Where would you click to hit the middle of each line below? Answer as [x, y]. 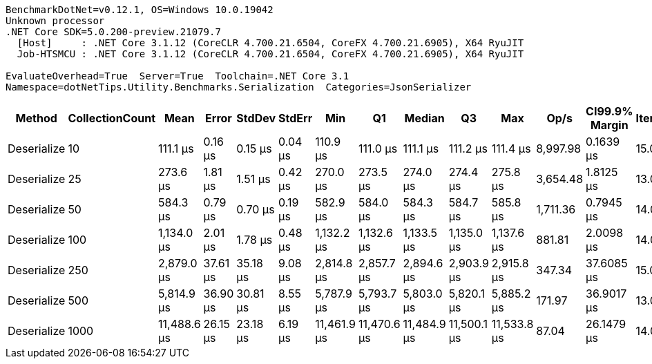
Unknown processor [55, 21]
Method [36, 118]
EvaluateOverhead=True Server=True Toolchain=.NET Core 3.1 [178, 76]
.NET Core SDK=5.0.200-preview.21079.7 [113, 32]
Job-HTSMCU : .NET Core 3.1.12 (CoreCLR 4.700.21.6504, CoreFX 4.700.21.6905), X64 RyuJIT [270, 54]
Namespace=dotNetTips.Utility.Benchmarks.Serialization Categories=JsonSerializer [239, 87]
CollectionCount [112, 118]
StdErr [296, 118]
